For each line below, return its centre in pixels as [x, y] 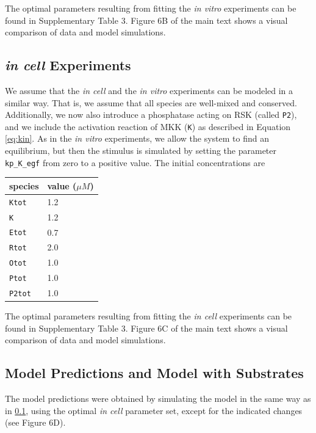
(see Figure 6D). [35, 422]
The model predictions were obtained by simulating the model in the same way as [158, 398]
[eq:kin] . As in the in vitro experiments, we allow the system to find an [137, 138]
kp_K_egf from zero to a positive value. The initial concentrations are [135, 162]
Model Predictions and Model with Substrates [154, 373]
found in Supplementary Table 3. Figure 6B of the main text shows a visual [146, 20]
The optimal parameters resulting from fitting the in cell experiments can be [149, 316]
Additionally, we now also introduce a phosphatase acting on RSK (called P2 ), [151, 115]
